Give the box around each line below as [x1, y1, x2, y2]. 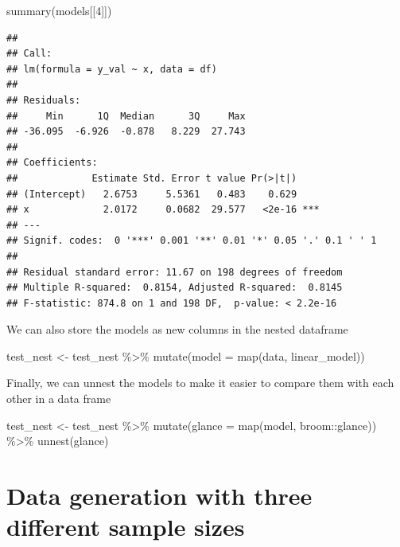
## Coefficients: [6, 157, 98, 169]
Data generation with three [6, 479, 313, 512]
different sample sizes [6, 510, 245, 543]
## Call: [6, 48, 52, 60]
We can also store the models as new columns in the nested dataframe [6, 321, 348, 338]
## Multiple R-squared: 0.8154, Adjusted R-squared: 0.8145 [6, 282, 343, 294]
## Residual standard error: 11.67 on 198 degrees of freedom [6, 266, 343, 278]
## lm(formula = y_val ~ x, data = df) [6, 63, 217, 75]
